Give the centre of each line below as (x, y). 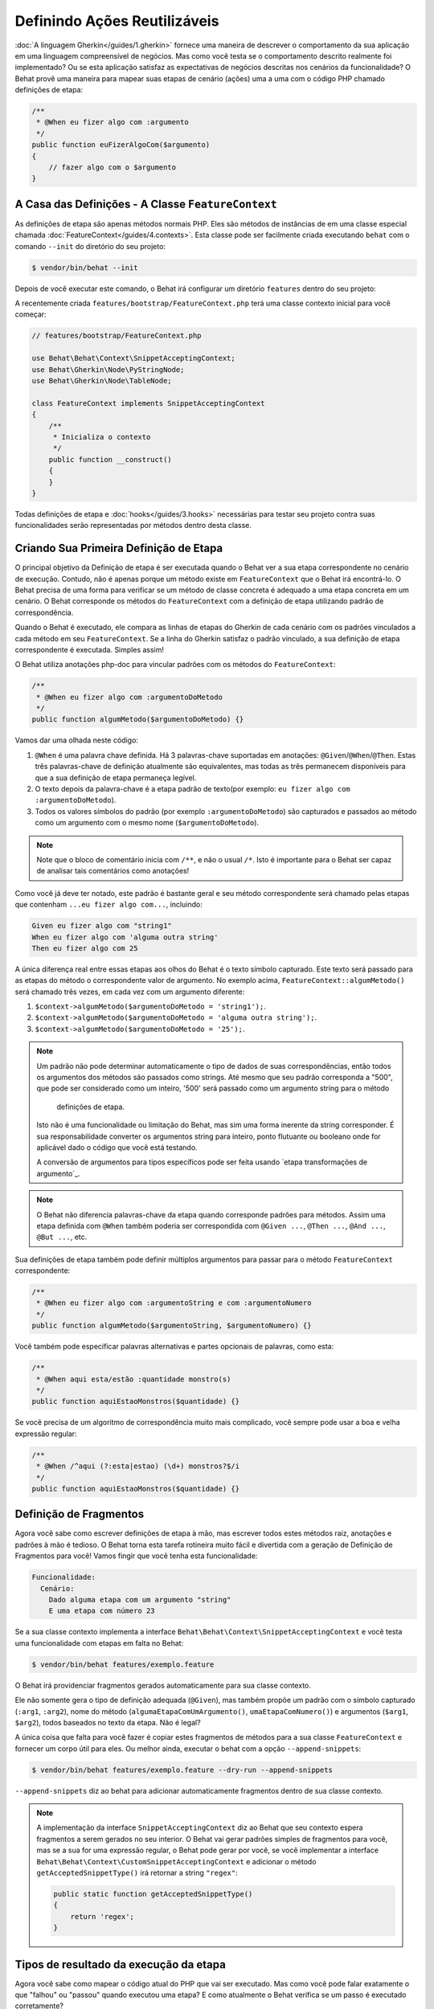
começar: (31, 314)
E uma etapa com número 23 (102, 1611)
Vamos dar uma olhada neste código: (76, 740)
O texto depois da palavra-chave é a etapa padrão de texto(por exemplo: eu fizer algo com (193, 789)
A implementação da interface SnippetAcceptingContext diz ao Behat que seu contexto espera (200, 1827)
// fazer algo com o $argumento (113, 168)
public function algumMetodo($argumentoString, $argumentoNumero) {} (172, 1326)
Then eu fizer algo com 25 (85, 948)
